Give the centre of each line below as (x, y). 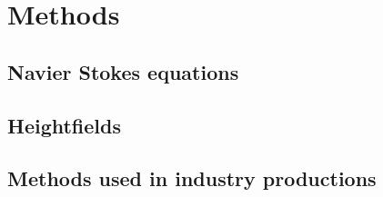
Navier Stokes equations (123, 71)
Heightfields (65, 125)
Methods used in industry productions (192, 178)
